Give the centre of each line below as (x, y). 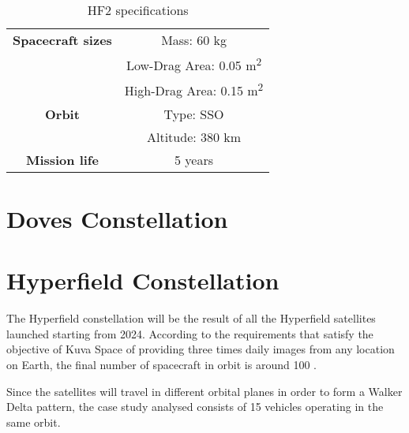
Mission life (62, 159)
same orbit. (34, 422)
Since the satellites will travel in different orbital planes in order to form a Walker (204, 391)
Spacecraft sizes (62, 40)
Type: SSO (194, 114)
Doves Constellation (117, 218)
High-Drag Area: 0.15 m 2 (194, 90)
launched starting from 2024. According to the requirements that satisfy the (190, 333)
